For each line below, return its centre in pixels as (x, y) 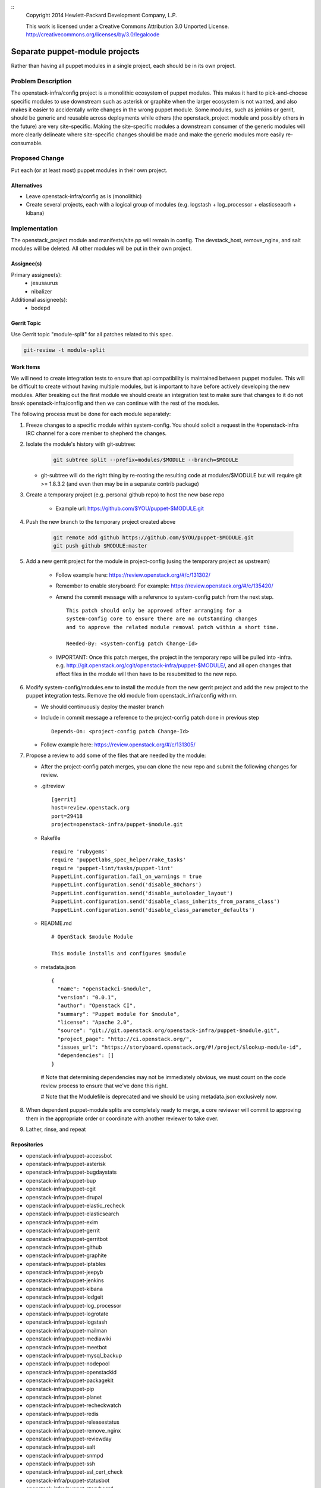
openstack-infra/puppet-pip (60, 1389)
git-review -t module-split (64, 350)
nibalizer (42, 291)
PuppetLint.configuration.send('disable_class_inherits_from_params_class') (166, 901)
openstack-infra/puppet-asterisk (66, 1164)
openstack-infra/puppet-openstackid (71, 1372)
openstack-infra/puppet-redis (62, 1414)
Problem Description (41, 81)
